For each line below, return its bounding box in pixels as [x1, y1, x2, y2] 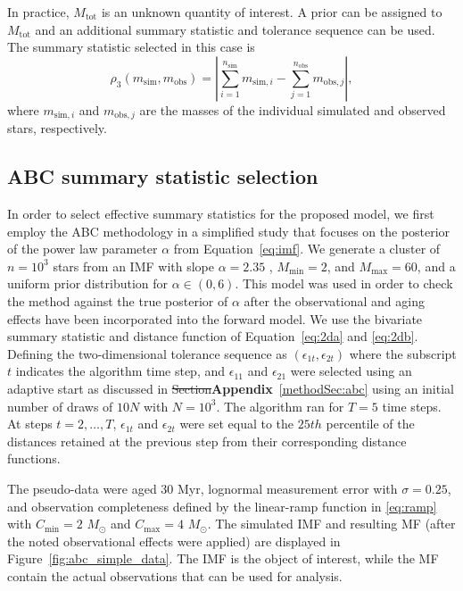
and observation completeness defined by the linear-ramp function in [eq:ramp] [7, 496, 437, 515]
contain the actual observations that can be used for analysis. [7, 566, 343, 585]
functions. [7, 449, 61, 468]
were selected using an [290, 362, 412, 380]
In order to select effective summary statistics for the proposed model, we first [7, 204, 434, 223]
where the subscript [349, 344, 457, 362]
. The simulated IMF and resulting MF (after [207, 514, 456, 533]
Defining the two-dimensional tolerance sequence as [7, 344, 287, 362]
